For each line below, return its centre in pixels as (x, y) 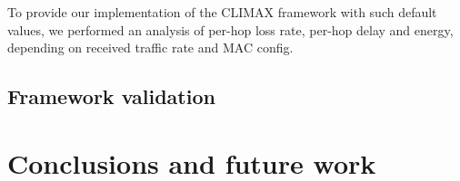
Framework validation (111, 96)
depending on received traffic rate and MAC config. (150, 48)
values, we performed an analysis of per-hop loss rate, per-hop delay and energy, (230, 29)
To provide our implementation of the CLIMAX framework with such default (222, 12)
